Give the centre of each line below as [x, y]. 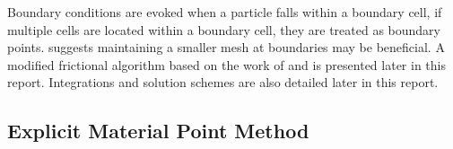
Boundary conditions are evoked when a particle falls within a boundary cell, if [225, 12]
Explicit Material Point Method [158, 131]
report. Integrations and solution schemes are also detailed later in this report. [223, 82]
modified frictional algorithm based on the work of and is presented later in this [226, 64]
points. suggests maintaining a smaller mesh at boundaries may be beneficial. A [226, 47]
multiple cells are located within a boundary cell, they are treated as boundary [224, 29]
